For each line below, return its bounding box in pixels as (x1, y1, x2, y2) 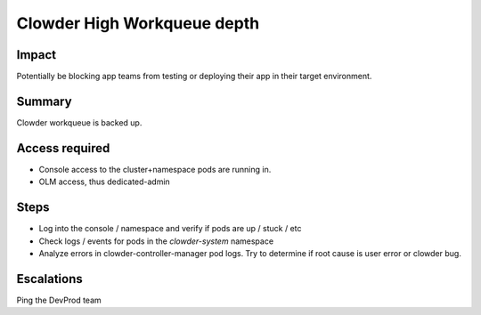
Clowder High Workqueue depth (16, 13, 260, 33)
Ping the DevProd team (16, 295, 102, 305)
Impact (16, 47, 57, 62)
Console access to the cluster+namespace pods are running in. (38, 164, 272, 174)
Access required (16, 141, 110, 156)
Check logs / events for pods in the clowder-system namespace (38, 236, 274, 246)
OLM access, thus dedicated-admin (38, 176, 171, 187)
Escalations (16, 271, 84, 287)
